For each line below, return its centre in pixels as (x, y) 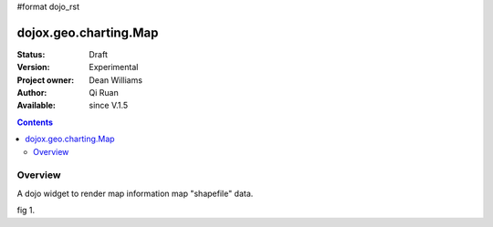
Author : (32, 93)
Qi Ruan (104, 93)
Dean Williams (116, 80)
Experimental (114, 67)
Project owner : (46, 80)
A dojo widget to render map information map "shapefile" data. (135, 193)
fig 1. (26, 211)
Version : (33, 67)
